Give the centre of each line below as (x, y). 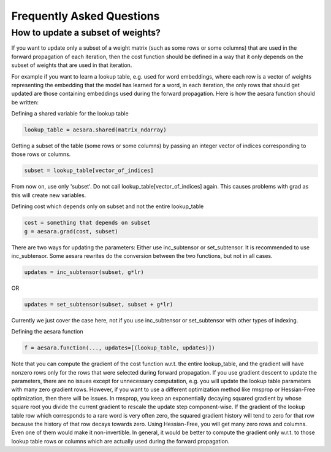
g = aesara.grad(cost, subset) (71, 231)
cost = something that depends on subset (87, 223)
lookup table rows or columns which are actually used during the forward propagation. (120, 441)
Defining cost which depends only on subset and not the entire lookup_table (108, 206)
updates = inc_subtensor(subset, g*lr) (84, 272)
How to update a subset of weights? (86, 33)
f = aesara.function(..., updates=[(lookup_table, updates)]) (120, 348)
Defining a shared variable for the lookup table (70, 114)
